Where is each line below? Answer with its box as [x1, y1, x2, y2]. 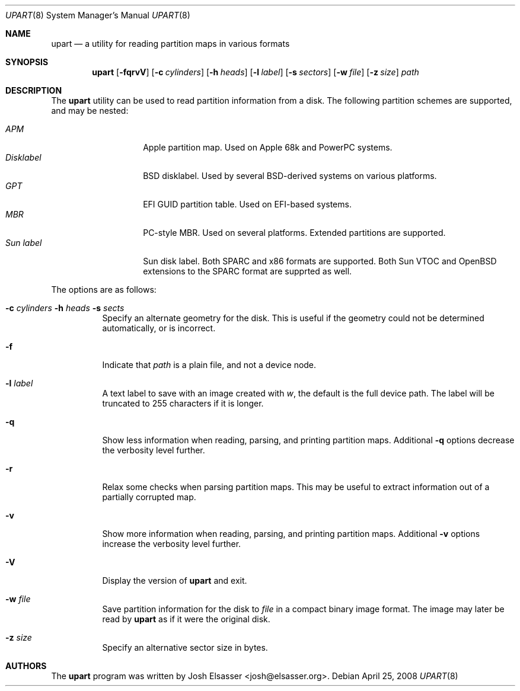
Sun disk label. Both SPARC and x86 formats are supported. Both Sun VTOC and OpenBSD [143, 256, 497, 266]
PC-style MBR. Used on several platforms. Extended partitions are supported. [143, 228, 446, 238]
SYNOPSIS [5, 57, 49, 67]
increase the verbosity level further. [102, 539, 241, 549]
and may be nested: [51, 105, 129, 116]
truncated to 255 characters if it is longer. [102, 398, 264, 408]
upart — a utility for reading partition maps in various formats [51, 39, 290, 49]
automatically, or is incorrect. [102, 323, 216, 333]
